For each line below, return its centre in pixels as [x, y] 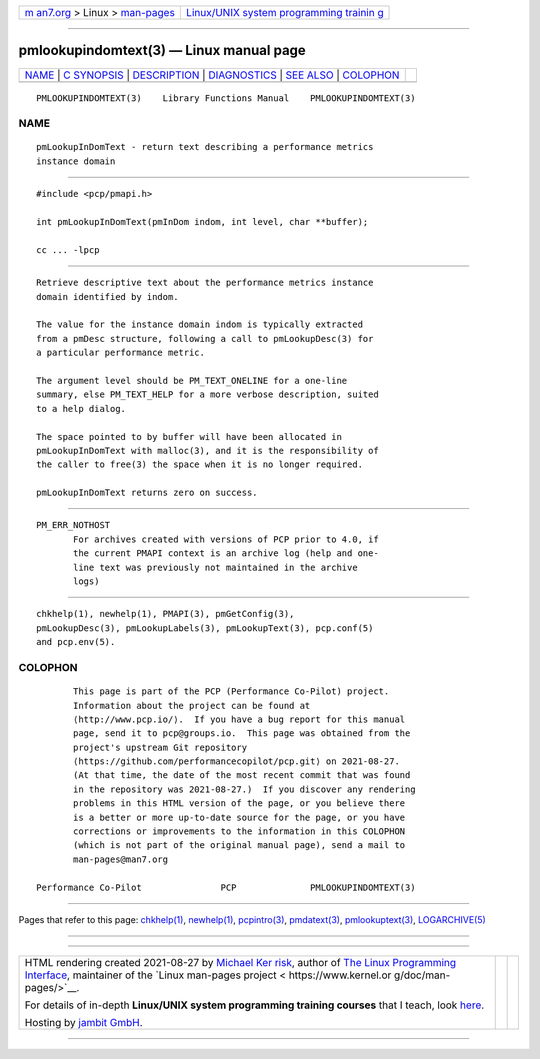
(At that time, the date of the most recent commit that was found [242, 775]
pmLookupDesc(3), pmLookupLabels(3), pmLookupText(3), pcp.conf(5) [205, 628]
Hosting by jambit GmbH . [84, 1023]
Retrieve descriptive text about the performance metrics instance [205, 283]
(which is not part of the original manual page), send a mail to [239, 845]
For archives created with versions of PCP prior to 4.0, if [226, 539]
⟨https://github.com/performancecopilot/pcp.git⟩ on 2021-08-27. [236, 761]
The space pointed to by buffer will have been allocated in [189, 436]
